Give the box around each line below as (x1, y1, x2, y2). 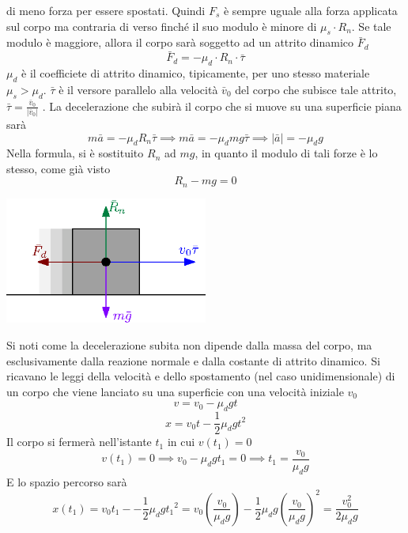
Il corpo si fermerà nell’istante (6, 433, 152, 450)
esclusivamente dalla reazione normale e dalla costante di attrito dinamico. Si (6, 352, 380, 369)
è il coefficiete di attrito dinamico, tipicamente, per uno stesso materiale (21, 65, 370, 81)
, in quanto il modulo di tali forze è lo (195, 145, 378, 161)
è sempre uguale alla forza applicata (223, 2, 398, 18)
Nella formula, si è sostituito (6, 145, 144, 161)
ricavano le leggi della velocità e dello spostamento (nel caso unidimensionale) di (6, 368, 395, 384)
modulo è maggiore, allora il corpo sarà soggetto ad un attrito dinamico (6, 34, 354, 51)
